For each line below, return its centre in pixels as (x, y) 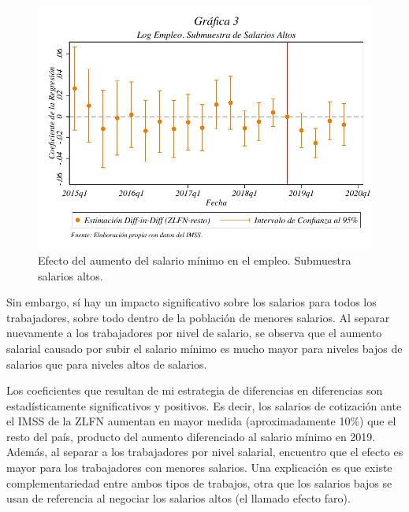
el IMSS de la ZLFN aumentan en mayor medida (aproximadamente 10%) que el (201, 421)
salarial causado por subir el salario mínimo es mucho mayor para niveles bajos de (204, 348)
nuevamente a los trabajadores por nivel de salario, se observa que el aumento (194, 333)
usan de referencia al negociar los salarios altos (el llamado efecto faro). (178, 498)
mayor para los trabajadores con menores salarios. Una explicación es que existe (199, 467)
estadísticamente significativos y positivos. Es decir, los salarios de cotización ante (204, 405)
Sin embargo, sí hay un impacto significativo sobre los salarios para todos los (191, 302)
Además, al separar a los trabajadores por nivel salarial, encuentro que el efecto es (205, 452)
